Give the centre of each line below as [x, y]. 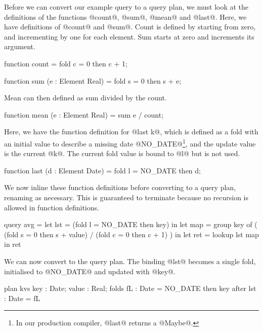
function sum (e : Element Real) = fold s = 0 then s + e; [93, 80]
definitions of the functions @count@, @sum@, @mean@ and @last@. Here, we [125, 16]
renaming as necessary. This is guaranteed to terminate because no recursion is [126, 197]
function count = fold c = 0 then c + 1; [66, 63]
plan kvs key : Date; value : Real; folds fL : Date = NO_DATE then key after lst [130, 288]
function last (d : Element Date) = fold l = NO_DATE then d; [102, 170]
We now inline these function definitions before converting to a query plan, [120, 187]
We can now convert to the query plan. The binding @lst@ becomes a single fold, [130, 261]
